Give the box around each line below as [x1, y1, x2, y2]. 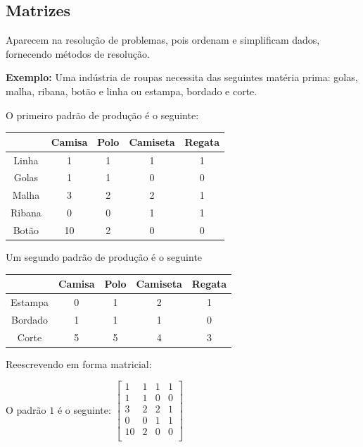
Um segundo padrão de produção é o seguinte [6, 249, 203, 264]
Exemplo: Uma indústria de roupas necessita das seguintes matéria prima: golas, [6, 70, 358, 85]
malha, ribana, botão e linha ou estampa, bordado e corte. [6, 83, 257, 98]
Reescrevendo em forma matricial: [6, 356, 152, 371]
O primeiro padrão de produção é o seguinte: [6, 107, 199, 122]
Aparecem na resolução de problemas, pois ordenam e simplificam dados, [6, 32, 320, 47]
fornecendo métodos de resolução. [6, 46, 150, 61]
